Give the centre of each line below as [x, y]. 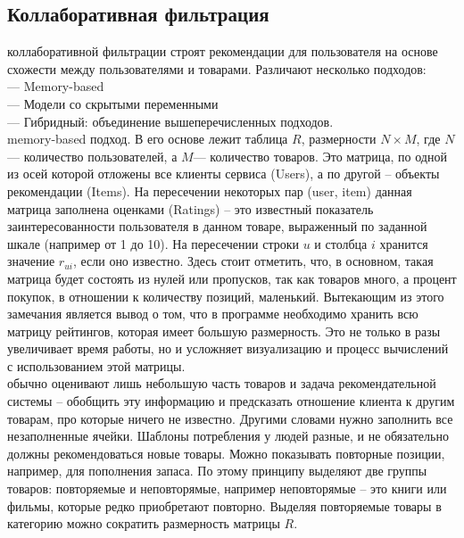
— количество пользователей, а [92, 156]
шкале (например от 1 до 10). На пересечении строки [153, 243]
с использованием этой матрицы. [96, 365]
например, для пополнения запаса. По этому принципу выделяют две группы [217, 471]
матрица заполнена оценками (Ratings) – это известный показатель [191, 208]
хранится [404, 243]
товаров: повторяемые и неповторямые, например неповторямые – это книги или [227, 488]
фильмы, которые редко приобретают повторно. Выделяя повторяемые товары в [224, 505]
